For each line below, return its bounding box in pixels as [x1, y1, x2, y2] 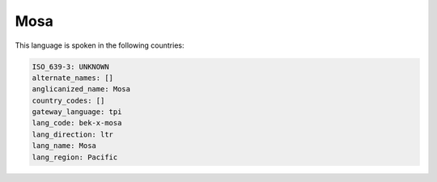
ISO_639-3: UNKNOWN [32, 61, 109, 71]
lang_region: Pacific [32, 152, 118, 162]
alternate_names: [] [32, 73, 113, 83]
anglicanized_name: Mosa [32, 85, 131, 94]
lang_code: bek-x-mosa [32, 118, 122, 128]
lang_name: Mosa [32, 142, 97, 150]
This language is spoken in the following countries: [15, 40, 185, 50]
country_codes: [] [32, 95, 105, 105]
